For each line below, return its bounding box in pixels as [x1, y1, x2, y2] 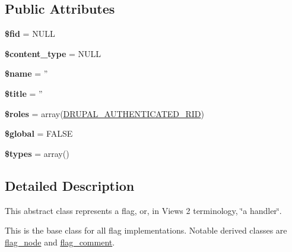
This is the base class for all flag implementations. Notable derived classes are [5, 224, 287, 237]
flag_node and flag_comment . [5, 235, 115, 248]
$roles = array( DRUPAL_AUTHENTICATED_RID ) [5, 107, 205, 119]
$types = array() [5, 147, 69, 159]
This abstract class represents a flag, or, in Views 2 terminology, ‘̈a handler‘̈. [5, 204, 282, 216]
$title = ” [5, 87, 43, 99]
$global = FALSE [5, 127, 73, 140]
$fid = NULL [5, 27, 55, 40]
